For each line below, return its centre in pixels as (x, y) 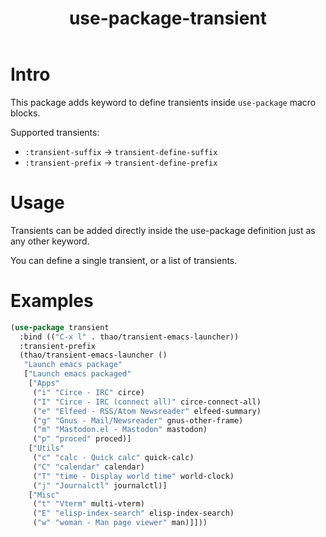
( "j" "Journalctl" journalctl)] (100, 485)
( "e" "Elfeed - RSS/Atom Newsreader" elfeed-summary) (147, 411)
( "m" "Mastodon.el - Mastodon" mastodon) (120, 430)
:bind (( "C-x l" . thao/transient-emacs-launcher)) (129, 337)
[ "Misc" (44, 495)
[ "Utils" (46, 448)
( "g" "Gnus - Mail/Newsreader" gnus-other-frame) (138, 420)
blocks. (25, 113)
